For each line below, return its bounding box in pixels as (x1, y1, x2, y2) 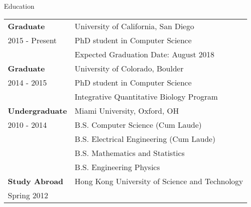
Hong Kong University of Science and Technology (75, 175, 243, 187)
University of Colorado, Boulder (75, 62, 184, 74)
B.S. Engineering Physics (75, 161, 160, 172)
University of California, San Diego (75, 20, 194, 32)
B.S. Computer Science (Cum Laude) (75, 119, 202, 130)
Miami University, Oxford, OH (75, 104, 179, 116)
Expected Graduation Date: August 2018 (75, 48, 214, 60)
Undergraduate (8, 104, 67, 116)
